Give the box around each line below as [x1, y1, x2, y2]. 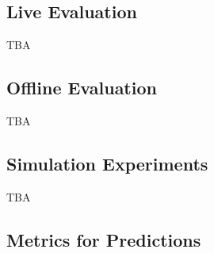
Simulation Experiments [6, 151, 208, 175]
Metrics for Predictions [6, 227, 201, 251]
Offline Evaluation [6, 75, 157, 100]
